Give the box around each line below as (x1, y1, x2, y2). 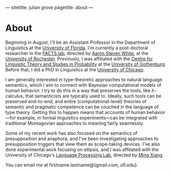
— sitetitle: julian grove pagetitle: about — (5, 5, 94, 10)
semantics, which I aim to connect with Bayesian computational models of (5, 82, 161, 88)
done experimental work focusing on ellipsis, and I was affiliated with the (5, 146, 159, 152)
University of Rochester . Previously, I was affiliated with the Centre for (5, 55, 153, 62)
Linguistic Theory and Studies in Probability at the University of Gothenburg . (5, 61, 166, 67)
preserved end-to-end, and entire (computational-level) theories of (5, 98, 147, 104)
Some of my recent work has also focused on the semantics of (5, 130, 138, 136)
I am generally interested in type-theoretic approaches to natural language (5, 76, 163, 83)
